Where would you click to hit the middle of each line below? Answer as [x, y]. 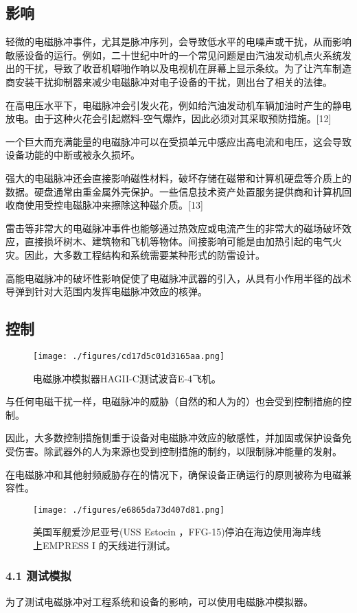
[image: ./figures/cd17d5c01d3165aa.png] [129, 356]
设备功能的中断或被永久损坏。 [73, 155]
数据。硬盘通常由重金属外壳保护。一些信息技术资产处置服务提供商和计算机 [174, 191]
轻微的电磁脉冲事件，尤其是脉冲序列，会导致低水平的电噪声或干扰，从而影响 [178, 42]
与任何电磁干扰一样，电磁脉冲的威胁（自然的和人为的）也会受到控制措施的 [174, 401]
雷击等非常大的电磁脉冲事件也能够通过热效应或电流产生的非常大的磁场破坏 [174, 228]
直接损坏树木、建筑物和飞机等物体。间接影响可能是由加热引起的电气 [178, 241]
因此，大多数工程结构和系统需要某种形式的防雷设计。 [145, 254]
